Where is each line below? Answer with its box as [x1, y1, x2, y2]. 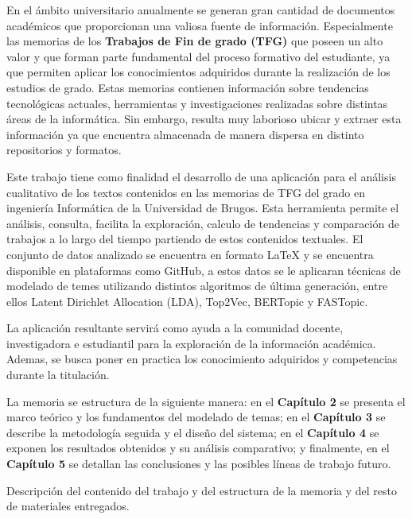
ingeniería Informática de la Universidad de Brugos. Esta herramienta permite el [6, 199, 399, 216]
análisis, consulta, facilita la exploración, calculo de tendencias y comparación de [6, 215, 399, 231]
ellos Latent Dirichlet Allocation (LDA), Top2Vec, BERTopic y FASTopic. [6, 292, 368, 309]
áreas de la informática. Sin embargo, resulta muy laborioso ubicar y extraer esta [6, 110, 402, 127]
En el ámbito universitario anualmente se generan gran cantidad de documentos [6, 2, 395, 17]
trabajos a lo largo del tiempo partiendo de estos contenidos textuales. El [6, 230, 363, 247]
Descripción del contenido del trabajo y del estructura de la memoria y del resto [6, 482, 398, 498]
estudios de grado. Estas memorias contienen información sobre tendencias [6, 79, 369, 95]
